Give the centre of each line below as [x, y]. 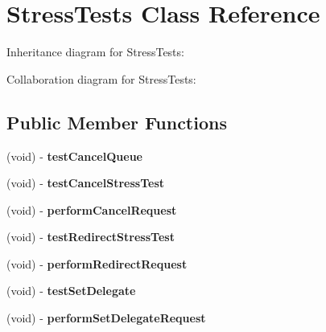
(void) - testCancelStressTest [85, 183]
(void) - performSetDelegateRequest [106, 318]
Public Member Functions [117, 122]
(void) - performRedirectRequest [97, 263]
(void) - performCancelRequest [92, 209]
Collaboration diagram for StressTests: [101, 78]
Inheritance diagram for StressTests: [95, 52]
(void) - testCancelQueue [74, 156]
